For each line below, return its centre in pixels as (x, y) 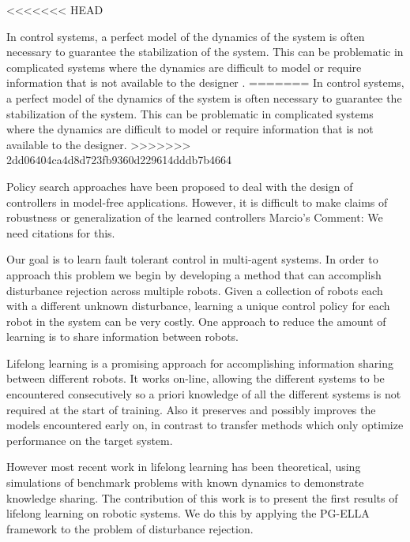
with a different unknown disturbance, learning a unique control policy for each (198, 306)
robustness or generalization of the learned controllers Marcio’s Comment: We (195, 217)
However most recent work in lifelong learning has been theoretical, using (184, 467)
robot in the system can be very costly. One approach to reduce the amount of (196, 321)
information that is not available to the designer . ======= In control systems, (205, 82)
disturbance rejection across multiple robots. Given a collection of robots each (195, 290)
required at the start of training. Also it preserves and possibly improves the (191, 409)
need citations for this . (61, 232)
